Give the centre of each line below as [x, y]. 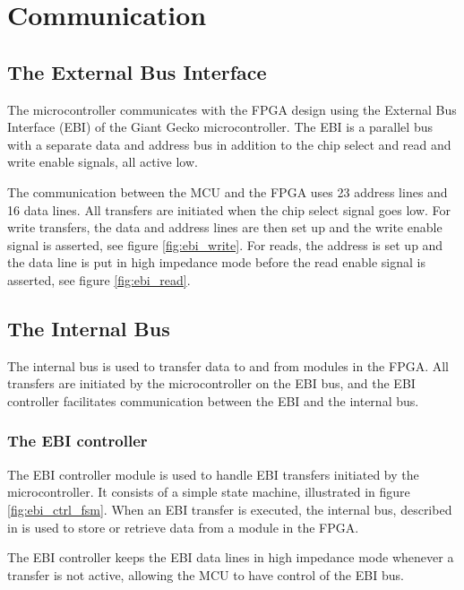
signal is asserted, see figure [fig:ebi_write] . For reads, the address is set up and [225, 244]
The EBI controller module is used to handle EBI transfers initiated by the [213, 474]
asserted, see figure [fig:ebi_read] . [99, 279]
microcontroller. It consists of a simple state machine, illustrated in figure [209, 492]
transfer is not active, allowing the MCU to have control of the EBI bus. [206, 574]
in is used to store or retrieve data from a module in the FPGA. [183, 527]
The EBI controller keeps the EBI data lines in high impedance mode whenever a [231, 557]
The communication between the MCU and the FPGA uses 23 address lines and [228, 191]
